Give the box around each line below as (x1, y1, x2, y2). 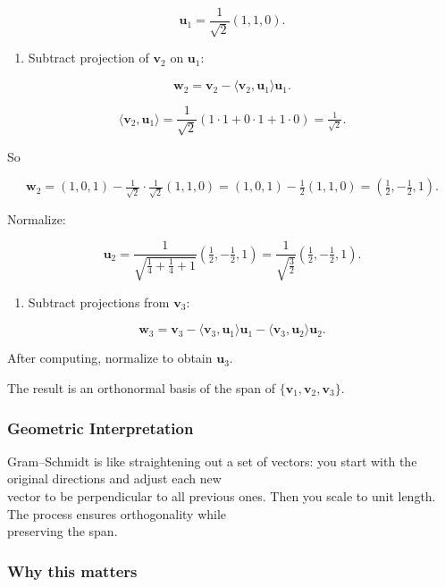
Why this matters (7, 559, 138, 582)
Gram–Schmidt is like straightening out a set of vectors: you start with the (7, 451, 417, 470)
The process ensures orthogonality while (7, 504, 227, 523)
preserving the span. (7, 522, 118, 541)
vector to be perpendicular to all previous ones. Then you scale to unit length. (7, 487, 436, 506)
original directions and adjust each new (7, 469, 222, 488)
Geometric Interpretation (7, 416, 194, 439)
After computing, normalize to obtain (7, 348, 213, 367)
